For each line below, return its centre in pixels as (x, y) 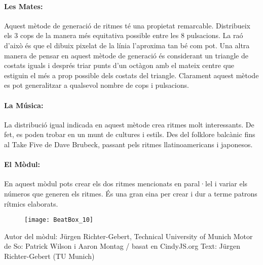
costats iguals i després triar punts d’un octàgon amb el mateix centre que (119, 65)
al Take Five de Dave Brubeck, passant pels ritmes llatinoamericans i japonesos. (128, 144)
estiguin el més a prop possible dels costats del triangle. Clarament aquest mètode (131, 75)
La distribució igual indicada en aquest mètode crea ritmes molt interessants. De (129, 124)
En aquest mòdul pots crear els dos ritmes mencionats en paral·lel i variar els (126, 184)
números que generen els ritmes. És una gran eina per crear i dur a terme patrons (131, 193)
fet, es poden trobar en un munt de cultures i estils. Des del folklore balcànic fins (130, 134)
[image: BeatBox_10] (59, 220)
